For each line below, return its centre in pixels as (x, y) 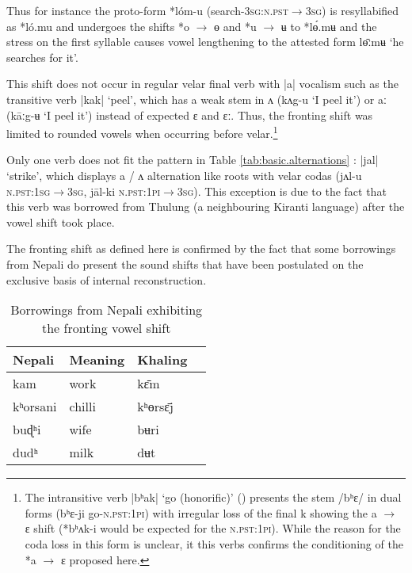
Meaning (97, 360)
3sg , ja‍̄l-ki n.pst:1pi (114, 191)
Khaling (162, 360)
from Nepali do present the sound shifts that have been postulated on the (185, 264)
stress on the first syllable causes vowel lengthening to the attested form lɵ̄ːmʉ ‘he (205, 42)
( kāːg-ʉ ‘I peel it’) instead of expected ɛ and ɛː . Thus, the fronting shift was (190, 115)
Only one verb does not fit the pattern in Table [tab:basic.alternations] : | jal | (193, 160)
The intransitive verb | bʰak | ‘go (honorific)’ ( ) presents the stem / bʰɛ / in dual (213, 497)
